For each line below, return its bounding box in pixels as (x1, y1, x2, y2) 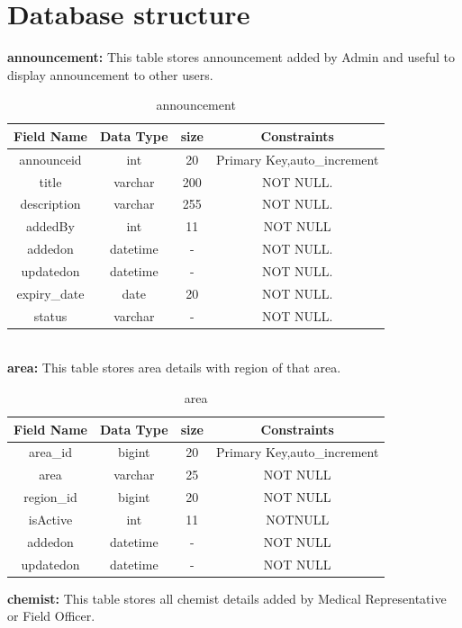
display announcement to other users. (7, 65, 213, 84)
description (20, 194, 81, 213)
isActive (28, 509, 73, 528)
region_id (23, 488, 77, 507)
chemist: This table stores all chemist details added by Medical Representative (7, 588, 447, 607)
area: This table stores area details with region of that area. (7, 358, 341, 377)
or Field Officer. (7, 606, 95, 625)
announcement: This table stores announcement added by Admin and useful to (7, 48, 456, 67)
